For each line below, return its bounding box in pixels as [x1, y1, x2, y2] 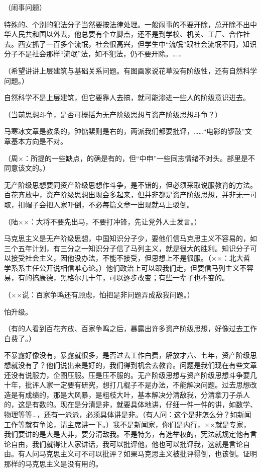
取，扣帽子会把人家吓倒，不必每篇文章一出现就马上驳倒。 [4, 199, 194, 209]
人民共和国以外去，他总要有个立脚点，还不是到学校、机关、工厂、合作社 [11, 29, 250, 39]
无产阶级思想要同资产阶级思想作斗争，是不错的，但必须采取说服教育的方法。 [4, 179, 257, 190]
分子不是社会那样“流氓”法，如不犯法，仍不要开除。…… [4, 48, 182, 59]
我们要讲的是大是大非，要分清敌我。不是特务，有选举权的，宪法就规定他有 [4, 429, 250, 439]
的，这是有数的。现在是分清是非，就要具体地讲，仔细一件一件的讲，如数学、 [4, 399, 257, 410]
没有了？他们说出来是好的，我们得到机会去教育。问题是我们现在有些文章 [18, 360, 257, 370]
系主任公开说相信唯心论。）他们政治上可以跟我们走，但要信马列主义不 [18, 262, 246, 273]
